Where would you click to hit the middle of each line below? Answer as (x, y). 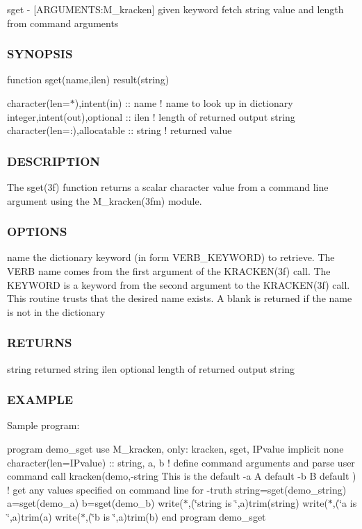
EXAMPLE (40, 400)
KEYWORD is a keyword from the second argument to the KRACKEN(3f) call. (179, 284)
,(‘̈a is (345, 503)
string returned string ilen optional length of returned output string (151, 368)
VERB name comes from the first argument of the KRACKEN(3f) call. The (169, 271)
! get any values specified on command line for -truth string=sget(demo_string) (177, 489)
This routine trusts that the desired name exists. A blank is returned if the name (180, 298)
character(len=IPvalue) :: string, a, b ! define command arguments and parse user (181, 462)
